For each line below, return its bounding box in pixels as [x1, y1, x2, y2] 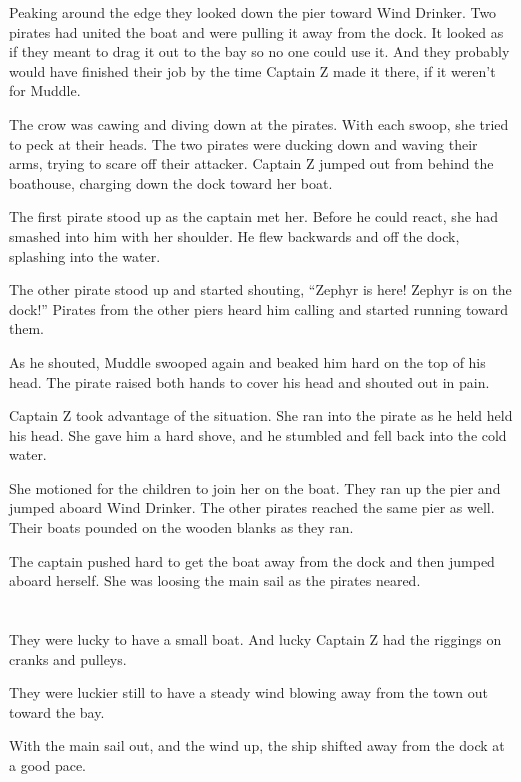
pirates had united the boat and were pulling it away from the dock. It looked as [9, 21, 504, 42]
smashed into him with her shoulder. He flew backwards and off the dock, [9, 225, 460, 246]
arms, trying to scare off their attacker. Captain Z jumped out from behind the [9, 153, 494, 174]
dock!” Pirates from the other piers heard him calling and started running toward [9, 298, 508, 319]
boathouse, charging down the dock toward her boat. [9, 172, 333, 193]
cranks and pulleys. [9, 648, 127, 669]
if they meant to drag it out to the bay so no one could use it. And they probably [9, 41, 510, 62]
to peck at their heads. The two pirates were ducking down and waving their [9, 133, 478, 154]
